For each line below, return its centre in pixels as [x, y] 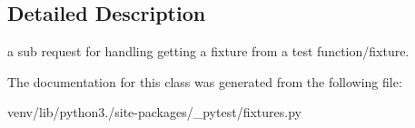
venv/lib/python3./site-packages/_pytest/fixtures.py [154, 112]
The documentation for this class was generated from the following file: [205, 81]
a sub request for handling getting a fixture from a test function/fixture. [208, 51]
